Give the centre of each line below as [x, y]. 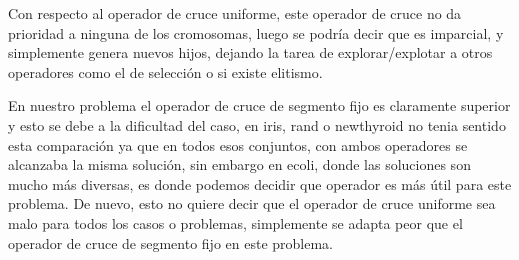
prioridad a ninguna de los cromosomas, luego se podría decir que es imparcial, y [256, 32]
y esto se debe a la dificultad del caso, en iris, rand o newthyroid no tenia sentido [257, 124]
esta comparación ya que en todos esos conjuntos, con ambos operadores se [238, 144]
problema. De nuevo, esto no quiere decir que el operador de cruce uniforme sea [252, 203]
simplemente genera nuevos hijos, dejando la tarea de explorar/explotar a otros [250, 52]
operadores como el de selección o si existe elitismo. [165, 71]
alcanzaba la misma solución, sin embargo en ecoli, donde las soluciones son [239, 164]
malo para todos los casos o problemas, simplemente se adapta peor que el [235, 222]
